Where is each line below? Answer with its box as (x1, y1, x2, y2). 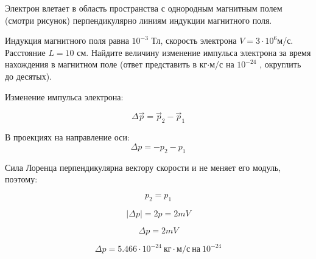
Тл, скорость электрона (151, 34, 237, 47)
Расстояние (5, 46, 46, 58)
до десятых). (5, 69, 52, 82)
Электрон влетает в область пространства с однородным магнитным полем (5, 2, 283, 14)
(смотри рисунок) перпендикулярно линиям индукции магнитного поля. (5, 13, 272, 26)
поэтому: (5, 173, 38, 185)
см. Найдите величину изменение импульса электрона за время (77, 46, 311, 58)
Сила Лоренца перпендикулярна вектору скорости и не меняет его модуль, (5, 161, 281, 173)
